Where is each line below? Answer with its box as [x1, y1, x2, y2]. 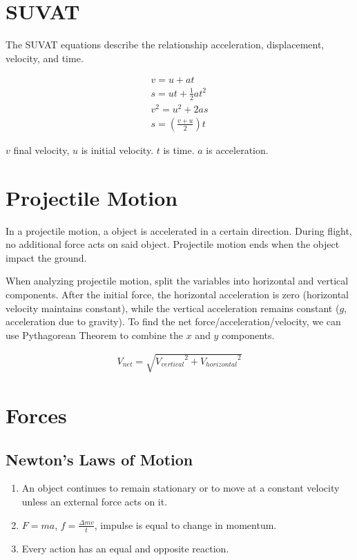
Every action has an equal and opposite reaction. [21, 541, 229, 555]
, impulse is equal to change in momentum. [94, 517, 277, 532]
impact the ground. [6, 250, 87, 264]
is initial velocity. [81, 142, 154, 157]
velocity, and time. [6, 50, 84, 65]
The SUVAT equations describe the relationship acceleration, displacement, [6, 37, 325, 52]
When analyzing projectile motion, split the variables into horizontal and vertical [6, 273, 349, 288]
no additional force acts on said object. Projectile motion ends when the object [6, 237, 340, 251]
